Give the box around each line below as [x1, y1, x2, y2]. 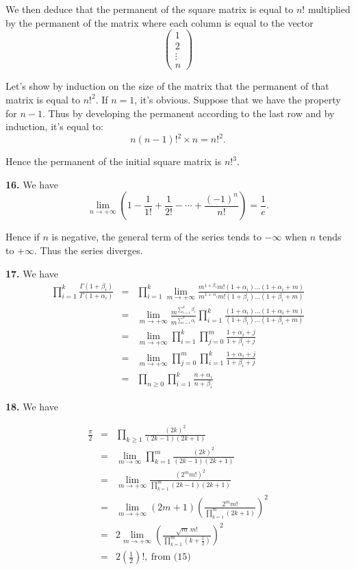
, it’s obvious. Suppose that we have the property [134, 92, 341, 106]
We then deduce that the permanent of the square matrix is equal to [5, 2, 294, 16]
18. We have [5, 399, 58, 413]
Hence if [5, 230, 40, 244]
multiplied [307, 2, 351, 16]
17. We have [5, 266, 58, 280]
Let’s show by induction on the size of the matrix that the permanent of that [5, 79, 329, 93]
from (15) [151, 552, 191, 562]
